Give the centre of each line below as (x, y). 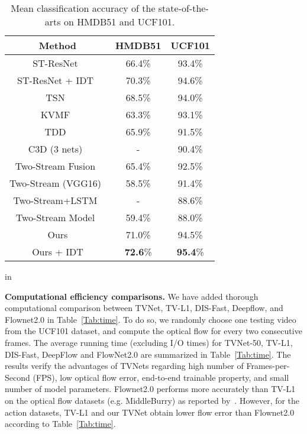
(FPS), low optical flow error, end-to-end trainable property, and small (161, 377)
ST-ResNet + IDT (55, 80)
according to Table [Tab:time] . (60, 424)
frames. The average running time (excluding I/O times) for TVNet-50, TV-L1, (149, 342)
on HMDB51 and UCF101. (119, 22)
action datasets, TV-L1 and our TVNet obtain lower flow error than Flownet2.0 (150, 412)
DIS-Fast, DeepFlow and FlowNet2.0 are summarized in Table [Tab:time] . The (148, 354)
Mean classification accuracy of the (83, 8)
